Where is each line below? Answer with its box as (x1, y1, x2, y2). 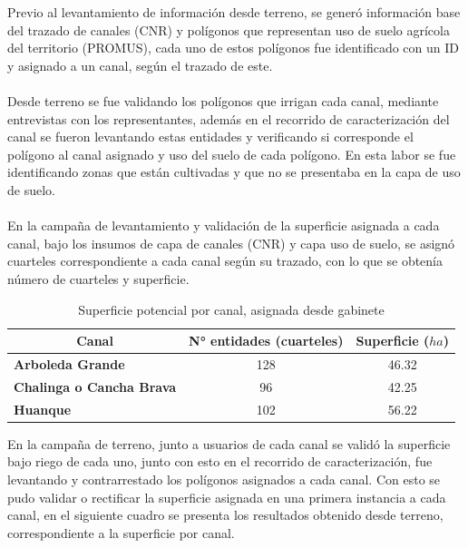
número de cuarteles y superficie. (7, 269, 190, 288)
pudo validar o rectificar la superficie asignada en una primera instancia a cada (7, 487, 446, 506)
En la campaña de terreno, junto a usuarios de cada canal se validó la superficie (7, 434, 451, 453)
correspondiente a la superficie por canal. (7, 523, 235, 542)
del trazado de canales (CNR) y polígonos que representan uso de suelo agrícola (7, 20, 450, 39)
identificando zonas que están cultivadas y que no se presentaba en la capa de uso (7, 162, 461, 181)
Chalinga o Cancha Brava (14, 377, 177, 396)
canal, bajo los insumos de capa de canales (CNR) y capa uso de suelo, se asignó (7, 233, 455, 252)
